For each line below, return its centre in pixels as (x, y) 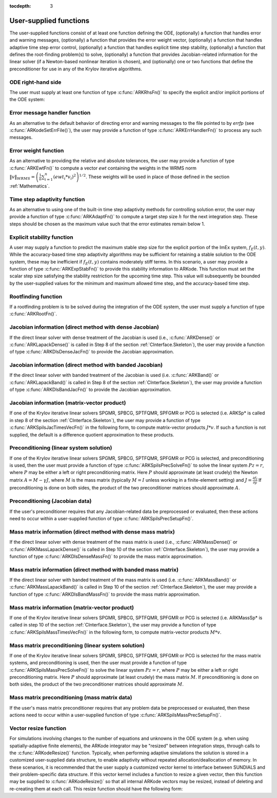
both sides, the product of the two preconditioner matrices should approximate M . (97, 684)
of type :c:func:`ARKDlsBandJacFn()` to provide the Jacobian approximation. (91, 390)
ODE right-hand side (35, 82)
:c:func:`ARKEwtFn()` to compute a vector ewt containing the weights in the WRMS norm (103, 168)
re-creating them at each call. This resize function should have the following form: (96, 789)
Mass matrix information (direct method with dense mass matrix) (92, 531)
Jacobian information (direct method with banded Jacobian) (86, 365)
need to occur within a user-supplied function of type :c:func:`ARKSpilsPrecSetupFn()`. (101, 518)
